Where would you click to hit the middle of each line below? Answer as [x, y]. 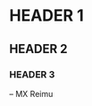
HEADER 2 [39, 49]
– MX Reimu [31, 93]
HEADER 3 [32, 75]
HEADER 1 [47, 16]
